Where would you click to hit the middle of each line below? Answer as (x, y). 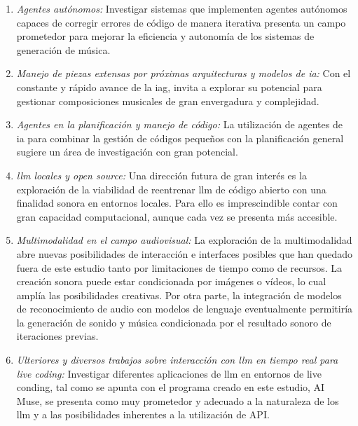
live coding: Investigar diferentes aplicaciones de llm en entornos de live (169, 373)
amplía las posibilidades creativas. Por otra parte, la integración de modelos (179, 295)
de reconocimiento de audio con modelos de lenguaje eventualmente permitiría (185, 309)
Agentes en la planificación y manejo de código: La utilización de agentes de (179, 124)
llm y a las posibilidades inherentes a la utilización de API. (143, 414)
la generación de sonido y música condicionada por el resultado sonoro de (174, 322)
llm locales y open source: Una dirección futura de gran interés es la (161, 175)
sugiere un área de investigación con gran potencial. (127, 152)
